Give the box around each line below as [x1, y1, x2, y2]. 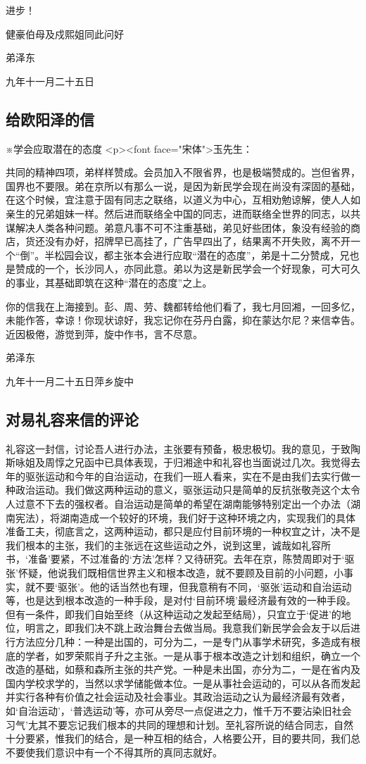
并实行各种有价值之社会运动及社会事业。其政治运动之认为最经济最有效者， [6, 689, 351, 704]
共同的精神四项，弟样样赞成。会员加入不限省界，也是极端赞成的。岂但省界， [6, 165, 360, 180]
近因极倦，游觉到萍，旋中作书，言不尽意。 [6, 326, 203, 341]
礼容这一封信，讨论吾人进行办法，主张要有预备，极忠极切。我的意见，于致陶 [6, 441, 360, 456]
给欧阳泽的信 [6, 108, 94, 130]
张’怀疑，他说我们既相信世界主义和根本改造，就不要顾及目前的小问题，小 [6, 565, 343, 580]
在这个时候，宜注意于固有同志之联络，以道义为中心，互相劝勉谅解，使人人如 [6, 192, 360, 207]
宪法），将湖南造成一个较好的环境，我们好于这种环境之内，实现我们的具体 [15, 510, 355, 525]
